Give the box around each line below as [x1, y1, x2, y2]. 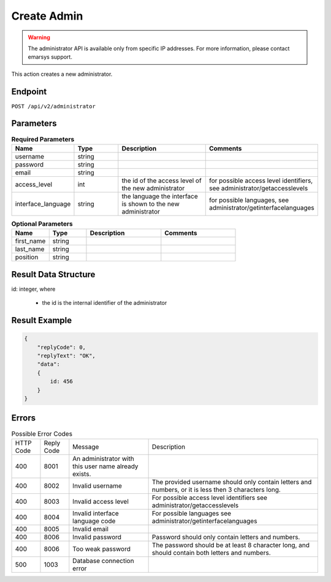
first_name [15, 237, 46, 245]
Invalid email [72, 524, 108, 533]
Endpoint [11, 86, 47, 97]
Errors [11, 413, 36, 423]
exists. [72, 469, 91, 478]
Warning [28, 34, 50, 41]
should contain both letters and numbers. [151, 548, 271, 557]
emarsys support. [28, 53, 73, 61]
